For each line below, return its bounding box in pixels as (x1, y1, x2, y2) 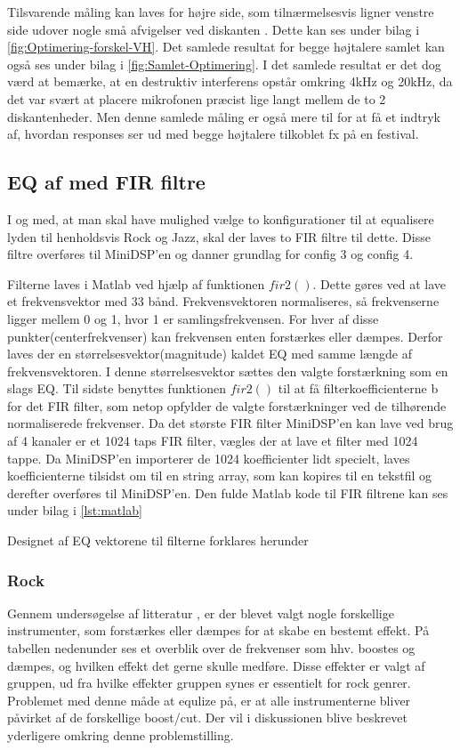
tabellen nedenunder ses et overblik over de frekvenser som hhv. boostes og (7, 639, 416, 657)
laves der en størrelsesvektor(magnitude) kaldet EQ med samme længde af (7, 344, 412, 363)
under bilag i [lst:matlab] (7, 501, 142, 520)
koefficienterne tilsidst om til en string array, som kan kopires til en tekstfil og (7, 466, 432, 485)
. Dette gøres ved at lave (312, 274, 447, 293)
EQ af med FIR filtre (7, 168, 206, 196)
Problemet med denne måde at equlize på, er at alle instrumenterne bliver (7, 690, 411, 709)
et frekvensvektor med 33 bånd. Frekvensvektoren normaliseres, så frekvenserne (7, 292, 440, 310)
